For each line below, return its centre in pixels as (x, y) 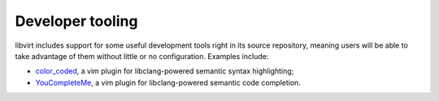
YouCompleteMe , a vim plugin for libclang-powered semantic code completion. (168, 82)
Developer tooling (76, 21)
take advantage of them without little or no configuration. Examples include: (142, 56)
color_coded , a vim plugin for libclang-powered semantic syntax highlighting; (165, 71)
